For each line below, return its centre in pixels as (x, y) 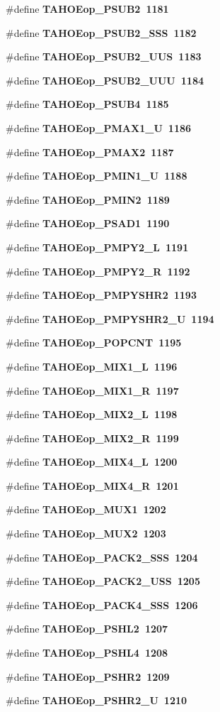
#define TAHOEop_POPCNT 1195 (94, 343)
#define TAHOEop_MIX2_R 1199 (92, 438)
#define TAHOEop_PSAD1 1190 (88, 223)
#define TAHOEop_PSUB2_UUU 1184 (105, 80)
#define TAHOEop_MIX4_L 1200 (92, 462)
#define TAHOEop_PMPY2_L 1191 (97, 247)
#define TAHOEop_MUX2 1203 (86, 533)
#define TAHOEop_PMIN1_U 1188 (97, 176)
